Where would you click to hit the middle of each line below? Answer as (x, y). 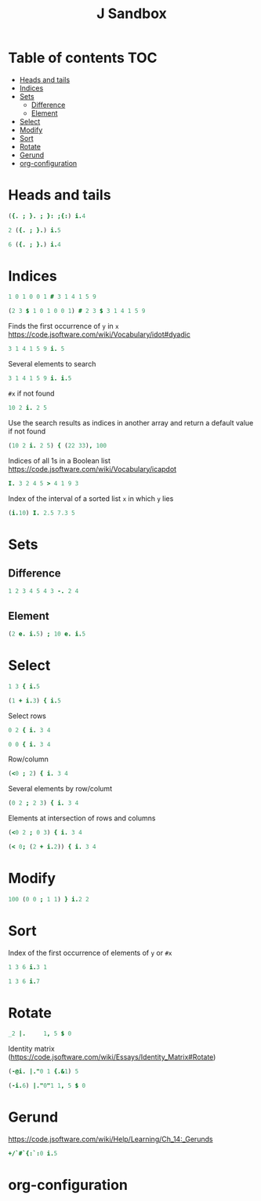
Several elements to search (52, 364)
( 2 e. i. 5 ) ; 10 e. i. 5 (47, 634)
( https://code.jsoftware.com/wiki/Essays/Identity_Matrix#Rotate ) (112, 1057)
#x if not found (31, 393)
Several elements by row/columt (60, 789)
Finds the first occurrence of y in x (63, 326)
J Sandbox (132, 14)
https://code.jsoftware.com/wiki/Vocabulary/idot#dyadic (99, 334)
